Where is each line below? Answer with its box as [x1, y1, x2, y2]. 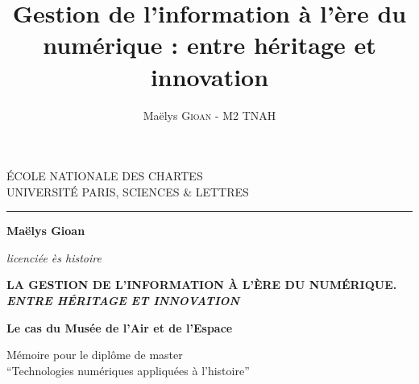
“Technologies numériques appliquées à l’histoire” [6, 361, 250, 378]
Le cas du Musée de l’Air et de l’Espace [6, 319, 233, 336]
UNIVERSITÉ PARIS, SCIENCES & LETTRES [6, 183, 249, 200]
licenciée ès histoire [6, 249, 102, 266]
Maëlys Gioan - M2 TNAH [143, 106, 276, 123]
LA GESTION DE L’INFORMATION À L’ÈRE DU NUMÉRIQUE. [6, 276, 397, 293]
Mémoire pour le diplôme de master [6, 346, 183, 363]
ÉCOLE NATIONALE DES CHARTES [6, 167, 203, 184]
